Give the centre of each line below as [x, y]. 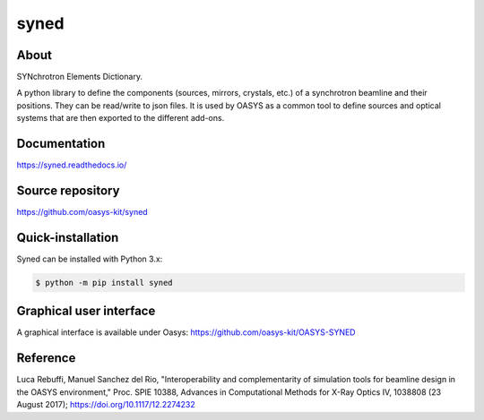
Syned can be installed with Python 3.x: [90, 259]
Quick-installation [68, 237]
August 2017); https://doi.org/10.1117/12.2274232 [106, 405]
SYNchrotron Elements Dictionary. [80, 77]
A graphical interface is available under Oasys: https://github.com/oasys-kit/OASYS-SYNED [186, 332]
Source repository [68, 190]
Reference [46, 358]
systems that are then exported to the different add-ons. [121, 118]
